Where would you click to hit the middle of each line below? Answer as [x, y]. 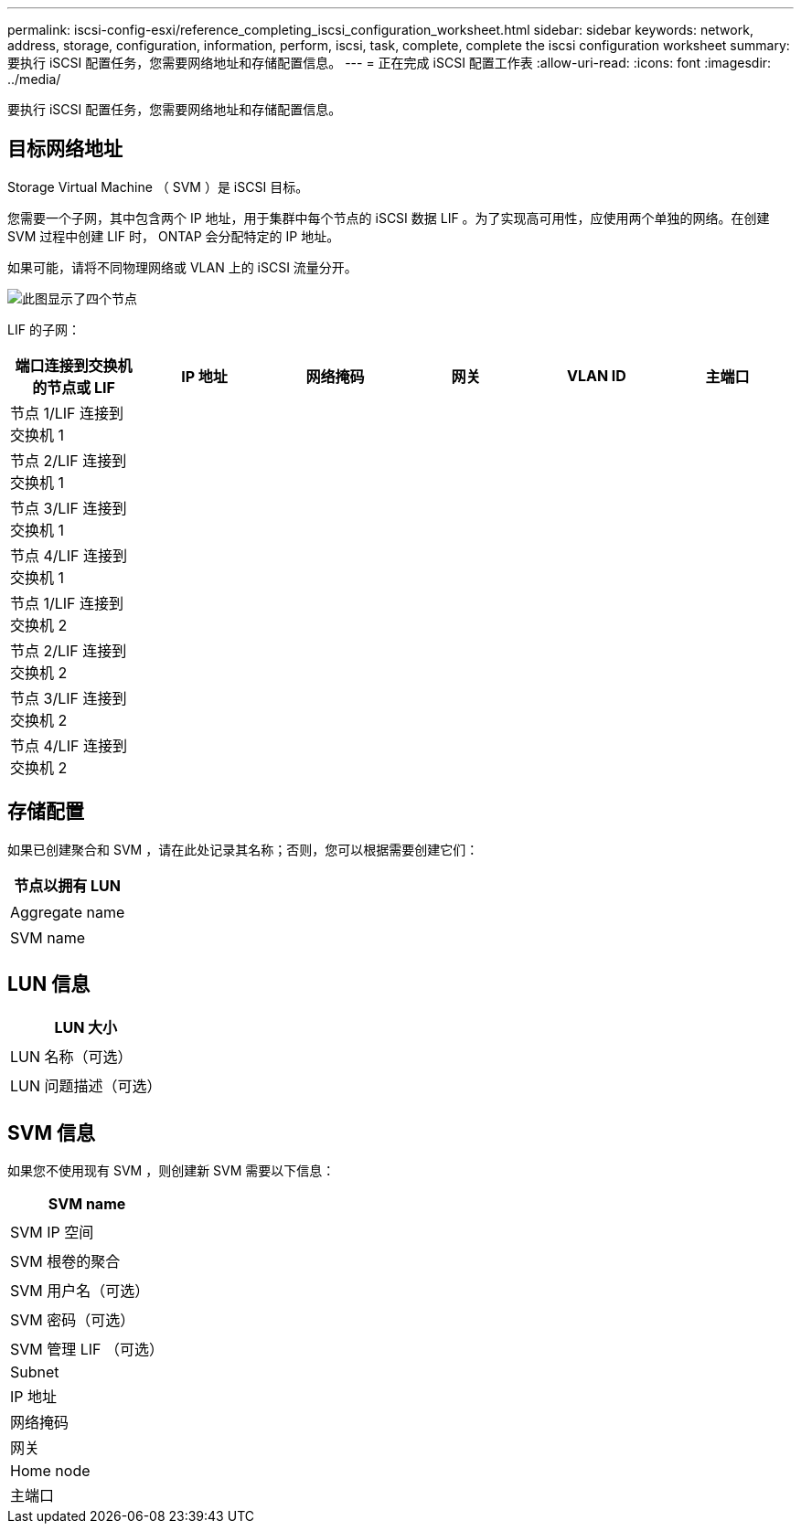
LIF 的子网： [44, 329]
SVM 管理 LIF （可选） [87, 1350]
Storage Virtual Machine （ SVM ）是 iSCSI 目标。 [158, 186]
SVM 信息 [51, 1132]
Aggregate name [68, 912]
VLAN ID [596, 375]
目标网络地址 [65, 149]
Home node [50, 1471]
